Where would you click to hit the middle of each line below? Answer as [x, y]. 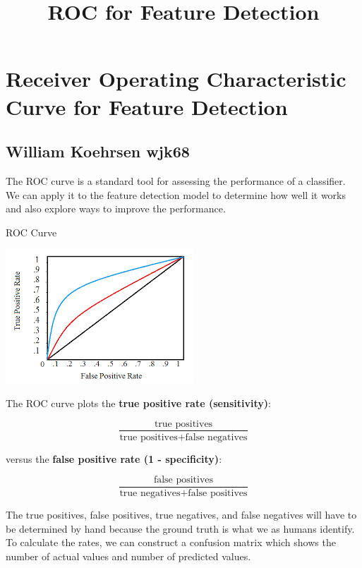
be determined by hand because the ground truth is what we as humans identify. [180, 528]
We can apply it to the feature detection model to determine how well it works [176, 194]
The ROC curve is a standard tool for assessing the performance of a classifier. [176, 180]
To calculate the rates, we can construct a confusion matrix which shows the [171, 542]
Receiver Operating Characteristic [176, 79]
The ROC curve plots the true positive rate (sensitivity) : [138, 403]
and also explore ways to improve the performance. [116, 209]
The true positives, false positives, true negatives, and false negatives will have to [181, 515]
